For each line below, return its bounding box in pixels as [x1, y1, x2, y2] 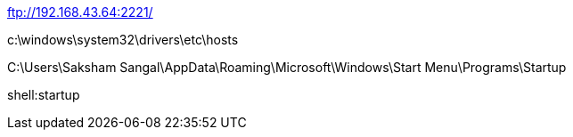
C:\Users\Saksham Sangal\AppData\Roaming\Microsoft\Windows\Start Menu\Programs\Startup [7, 60, 567, 75]
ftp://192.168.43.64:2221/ [7, 4, 153, 20]
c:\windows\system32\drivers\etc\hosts [7, 32, 239, 47]
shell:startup [7, 87, 80, 102]
